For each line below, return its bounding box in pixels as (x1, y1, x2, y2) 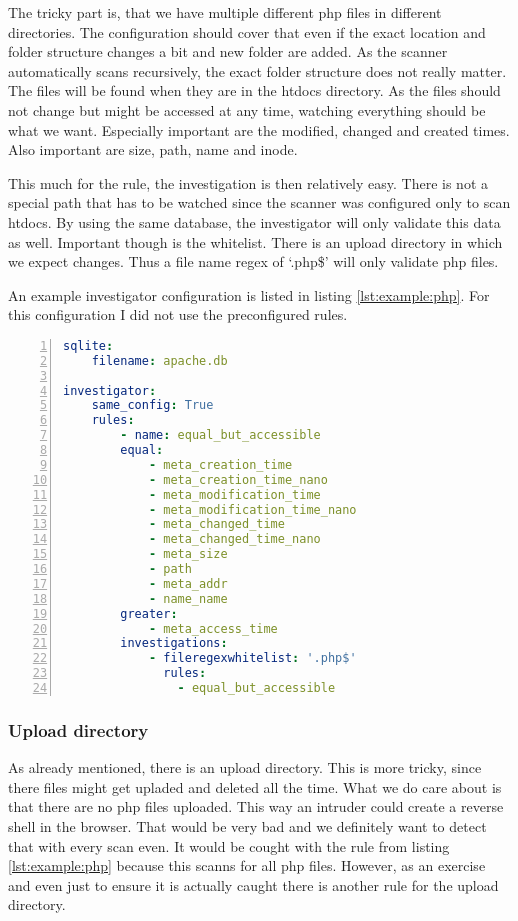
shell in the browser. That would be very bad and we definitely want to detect (8, 815, 487, 836)
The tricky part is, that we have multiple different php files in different (8, 2, 442, 22)
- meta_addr (148, 576, 228, 591)
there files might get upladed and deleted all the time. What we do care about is (8, 776, 502, 797)
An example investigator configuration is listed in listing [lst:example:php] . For (8, 284, 490, 305)
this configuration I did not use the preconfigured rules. (8, 304, 348, 325)
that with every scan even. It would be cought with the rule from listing (8, 835, 450, 856)
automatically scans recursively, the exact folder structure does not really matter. (8, 60, 507, 81)
